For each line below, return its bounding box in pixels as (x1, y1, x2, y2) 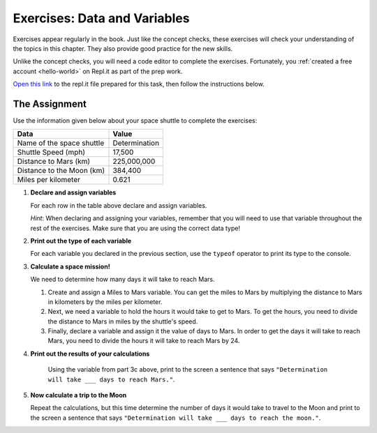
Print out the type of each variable (30, 236, 132, 245)
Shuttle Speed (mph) (17, 147, 86, 157)
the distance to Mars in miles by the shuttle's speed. (47, 317, 198, 326)
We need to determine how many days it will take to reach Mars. (30, 275, 215, 284)
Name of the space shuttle (17, 138, 105, 148)
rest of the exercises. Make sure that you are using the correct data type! (30, 224, 241, 232)
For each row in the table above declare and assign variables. (30, 201, 207, 209)
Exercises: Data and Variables (13, 10, 190, 26)
